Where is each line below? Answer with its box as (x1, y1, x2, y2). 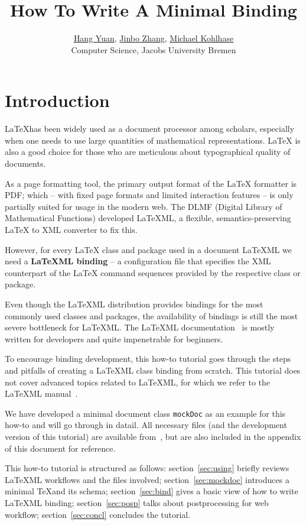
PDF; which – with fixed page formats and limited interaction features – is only (5, 189, 294, 201)
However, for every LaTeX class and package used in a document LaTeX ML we (5, 243, 292, 255)
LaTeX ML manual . (5, 387, 78, 400)
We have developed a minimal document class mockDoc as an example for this (5, 407, 286, 419)
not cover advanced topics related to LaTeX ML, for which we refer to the (5, 375, 271, 388)
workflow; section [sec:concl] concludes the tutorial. (5, 508, 191, 520)
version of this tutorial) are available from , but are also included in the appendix (5, 430, 301, 442)
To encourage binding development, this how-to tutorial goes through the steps (5, 352, 291, 365)
